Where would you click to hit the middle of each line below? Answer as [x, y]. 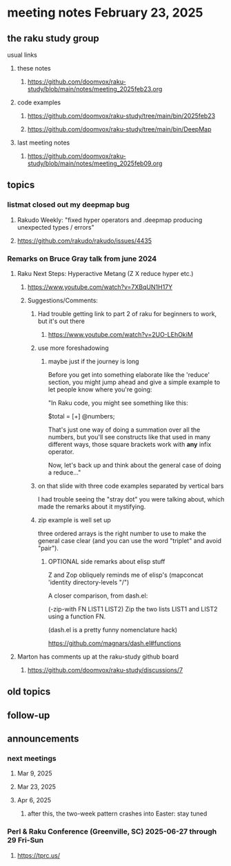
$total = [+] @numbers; [81, 416]
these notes [34, 68]
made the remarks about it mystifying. [92, 506]
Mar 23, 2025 [37, 787]
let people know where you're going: [100, 389]
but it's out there [61, 321]
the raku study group [53, 38]
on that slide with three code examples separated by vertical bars [131, 486]
